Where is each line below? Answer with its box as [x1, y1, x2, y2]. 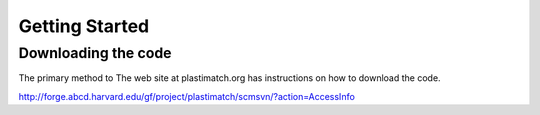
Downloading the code [18, 44, 172, 62]
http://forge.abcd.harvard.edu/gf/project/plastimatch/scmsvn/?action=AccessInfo [18, 90, 355, 102]
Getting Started [18, 15, 150, 37]
